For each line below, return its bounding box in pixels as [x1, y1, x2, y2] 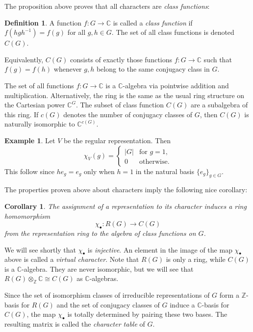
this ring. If [4, 109, 39, 119]
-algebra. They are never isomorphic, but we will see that [22, 263, 194, 274]
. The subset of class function [76, 100, 164, 110]
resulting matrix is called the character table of [4, 319, 145, 329]
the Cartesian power [4, 100, 65, 110]
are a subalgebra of [190, 100, 248, 110]
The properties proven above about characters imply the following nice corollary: [4, 184, 248, 195]
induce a [170, 299, 195, 309]
